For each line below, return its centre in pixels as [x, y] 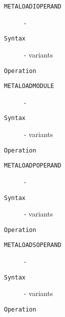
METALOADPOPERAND [33, 166]
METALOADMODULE [29, 86]
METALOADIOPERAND [33, 6]
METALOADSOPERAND [33, 245]
